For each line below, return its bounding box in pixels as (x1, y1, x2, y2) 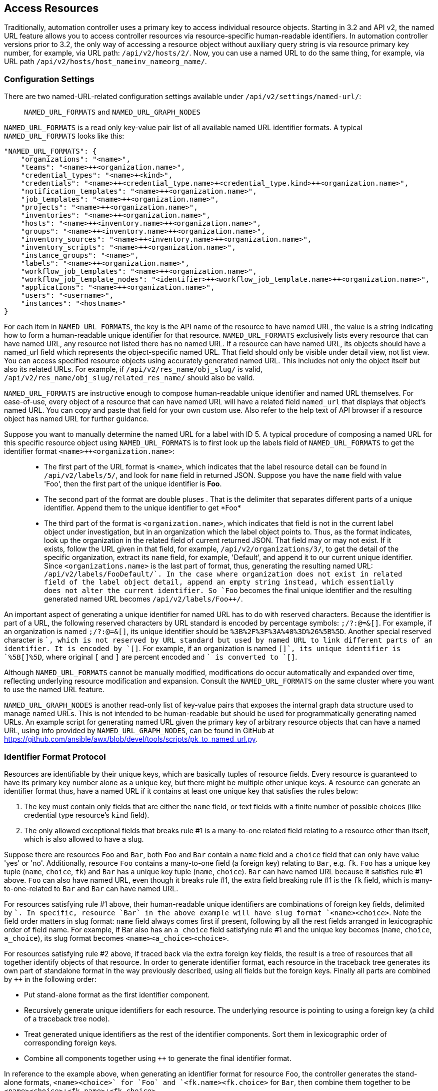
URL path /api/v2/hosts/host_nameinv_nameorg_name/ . (4, 57, 207, 66)
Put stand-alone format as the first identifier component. (24, 990, 210, 999)
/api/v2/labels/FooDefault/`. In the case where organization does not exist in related (44, 570, 402, 579)
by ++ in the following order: (4, 974, 96, 983)
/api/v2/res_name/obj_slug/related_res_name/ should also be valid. (4, 373, 255, 382)
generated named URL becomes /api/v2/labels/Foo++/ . (44, 595, 243, 604)
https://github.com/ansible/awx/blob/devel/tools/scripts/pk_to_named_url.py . (4, 735, 257, 744)
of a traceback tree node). (24, 1014, 110, 1023)
